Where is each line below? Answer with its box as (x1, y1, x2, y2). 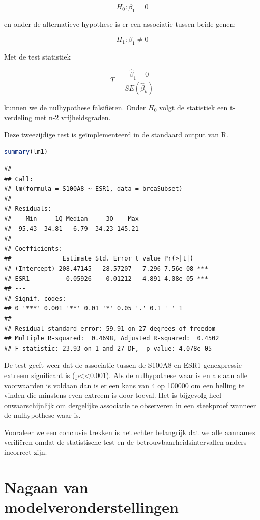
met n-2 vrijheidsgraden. (34, 112, 111, 123)
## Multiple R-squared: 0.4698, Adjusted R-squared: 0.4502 (4, 335, 219, 342)
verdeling (4, 112, 33, 123)
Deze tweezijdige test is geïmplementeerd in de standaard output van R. (4, 129, 228, 139)
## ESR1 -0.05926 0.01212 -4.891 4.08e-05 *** (4, 275, 208, 282)
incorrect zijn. (4, 447, 47, 457)
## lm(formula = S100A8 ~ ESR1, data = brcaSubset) (4, 185, 183, 193)
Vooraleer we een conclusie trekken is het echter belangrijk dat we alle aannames (4, 426, 255, 437)
